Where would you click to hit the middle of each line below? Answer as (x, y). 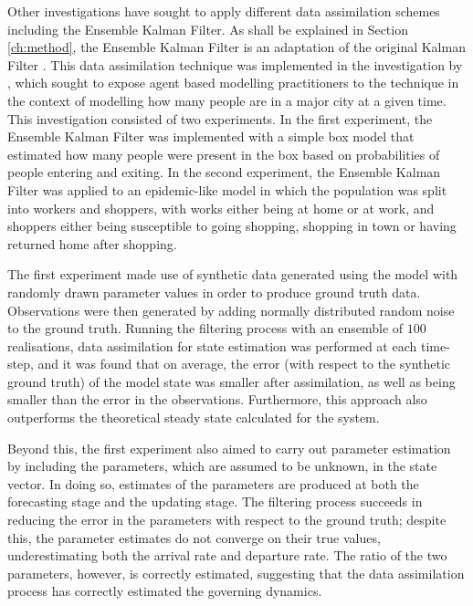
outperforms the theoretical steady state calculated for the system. (194, 418)
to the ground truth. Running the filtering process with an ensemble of (205, 328)
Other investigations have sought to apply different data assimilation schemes (224, 11)
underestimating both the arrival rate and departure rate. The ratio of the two (227, 555)
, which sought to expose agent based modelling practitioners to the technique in (233, 83)
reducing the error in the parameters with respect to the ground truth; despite (227, 520)
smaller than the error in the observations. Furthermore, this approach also (217, 399)
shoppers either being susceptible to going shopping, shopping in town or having (232, 226)
